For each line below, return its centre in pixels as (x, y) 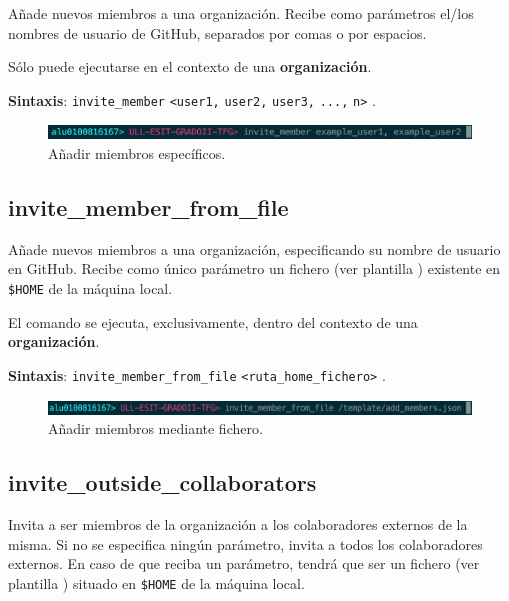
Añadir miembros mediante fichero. (155, 428)
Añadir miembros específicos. (137, 153)
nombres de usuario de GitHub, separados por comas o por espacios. (217, 32)
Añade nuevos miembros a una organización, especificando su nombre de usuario (254, 248)
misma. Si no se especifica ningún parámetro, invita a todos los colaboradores (245, 543)
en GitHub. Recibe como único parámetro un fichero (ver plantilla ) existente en (254, 268)
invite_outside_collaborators (162, 482)
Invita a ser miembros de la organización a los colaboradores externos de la (238, 523)
